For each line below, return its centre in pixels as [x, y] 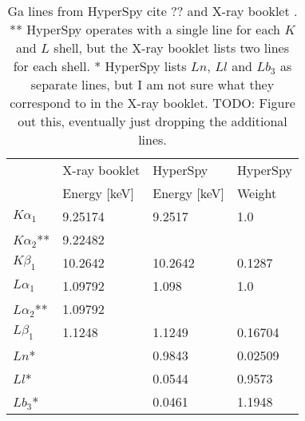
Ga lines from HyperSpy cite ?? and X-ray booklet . [152, 11]
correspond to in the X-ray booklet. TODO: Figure [152, 103]
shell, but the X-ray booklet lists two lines [171, 48]
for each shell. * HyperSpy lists [100, 66]
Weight [257, 193]
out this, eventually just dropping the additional [152, 121]
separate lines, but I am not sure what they [152, 84]
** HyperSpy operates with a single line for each [145, 29]
